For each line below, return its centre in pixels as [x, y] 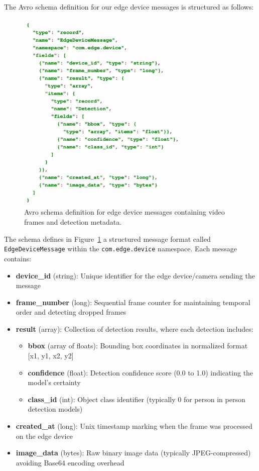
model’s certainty [54, 382]
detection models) [55, 409]
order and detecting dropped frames [71, 312]
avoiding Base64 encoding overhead [70, 462]
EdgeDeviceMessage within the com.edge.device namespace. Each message [120, 249]
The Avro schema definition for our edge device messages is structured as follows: [129, 7]
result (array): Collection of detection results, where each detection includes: [135, 328]
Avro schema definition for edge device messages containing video [124, 212]
